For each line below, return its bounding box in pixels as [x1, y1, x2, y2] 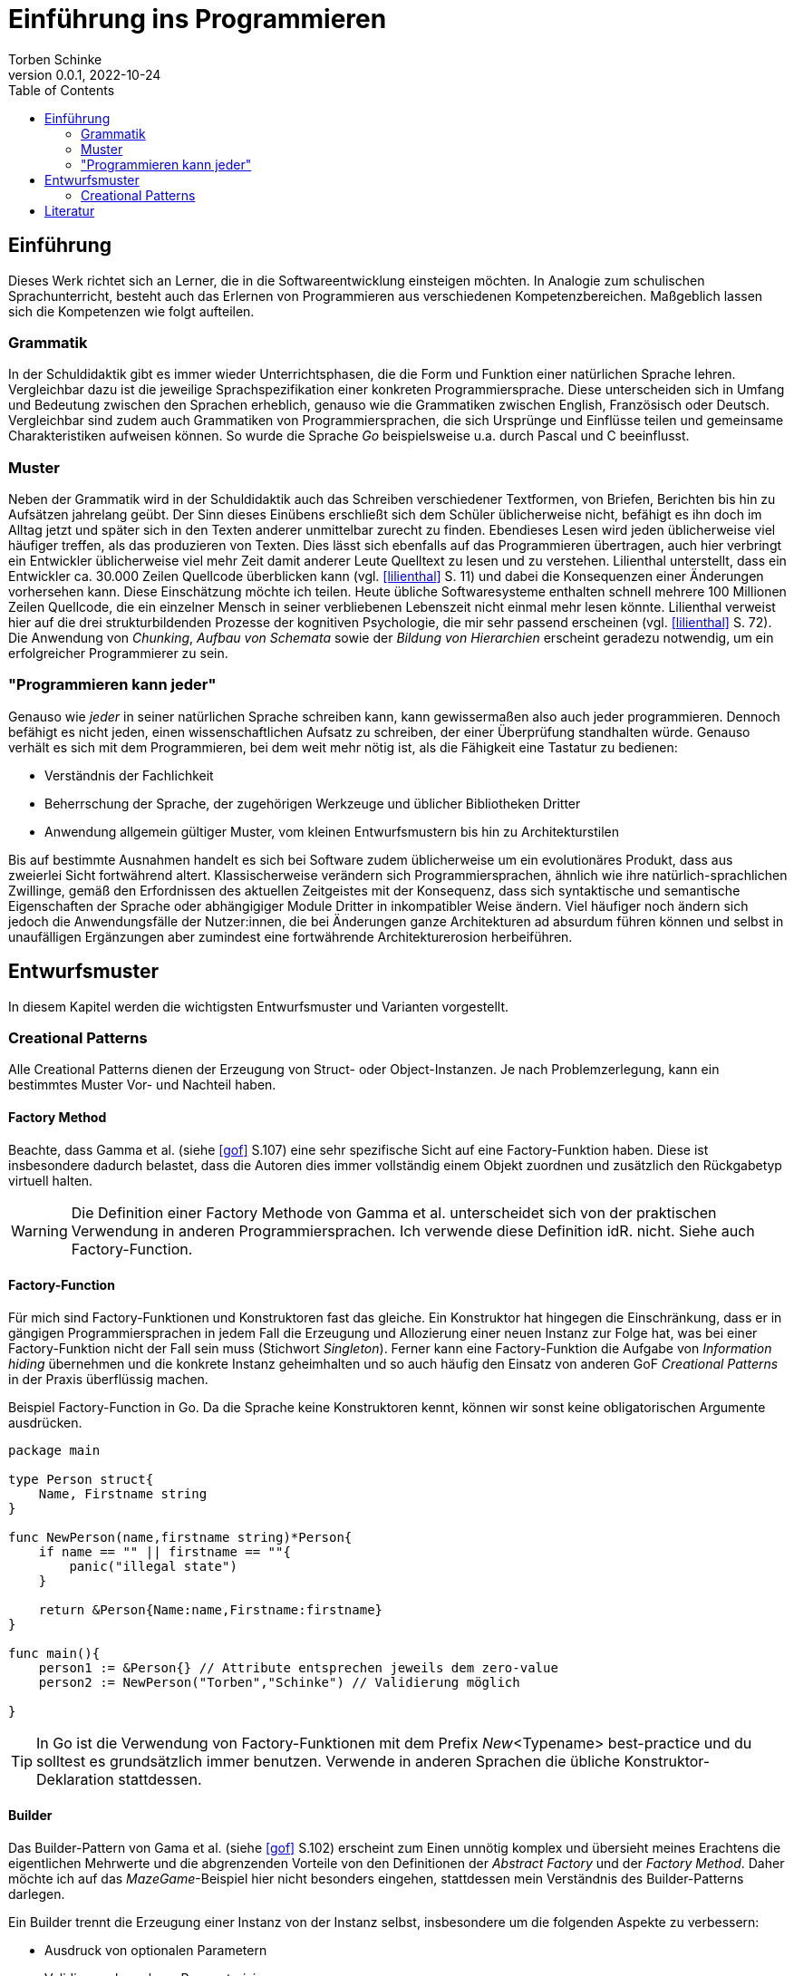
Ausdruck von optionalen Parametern [44, 1942, 267, 1959]
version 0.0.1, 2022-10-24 [8, 66, 161, 82]
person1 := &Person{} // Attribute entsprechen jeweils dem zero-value [38, 1660, 558, 1675]
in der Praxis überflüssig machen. [8, 1371, 208, 1387]
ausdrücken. [8, 1414, 82, 1430]
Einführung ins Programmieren [8, 4, 387, 34]
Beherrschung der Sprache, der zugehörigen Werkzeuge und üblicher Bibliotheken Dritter [44, 795, 581, 811]
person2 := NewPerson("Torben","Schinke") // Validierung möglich [38, 1674, 520, 1690]
